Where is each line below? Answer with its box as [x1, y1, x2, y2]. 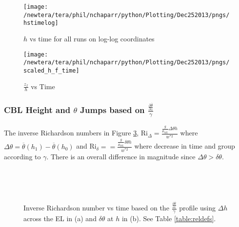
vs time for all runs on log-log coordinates [29, 33, 155, 43]
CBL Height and [4, 104, 71, 116]
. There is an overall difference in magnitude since [46, 151, 196, 161]
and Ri [76, 141, 97, 151]
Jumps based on [80, 104, 145, 116]
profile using [179, 203, 216, 213]
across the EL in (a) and [23, 213, 97, 223]
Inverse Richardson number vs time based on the [23, 203, 169, 213]
